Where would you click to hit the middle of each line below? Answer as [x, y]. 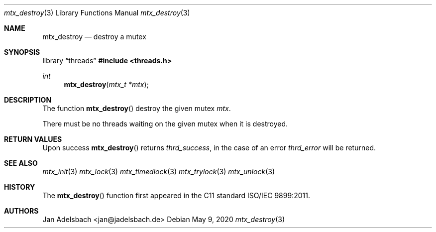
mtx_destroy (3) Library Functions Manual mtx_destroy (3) [97, 13]
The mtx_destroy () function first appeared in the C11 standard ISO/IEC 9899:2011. [176, 195]
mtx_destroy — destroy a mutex [94, 37]
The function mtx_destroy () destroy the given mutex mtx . [137, 108]
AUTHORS [21, 211]
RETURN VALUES [33, 139]
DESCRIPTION [28, 100]
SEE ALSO [21, 163]
